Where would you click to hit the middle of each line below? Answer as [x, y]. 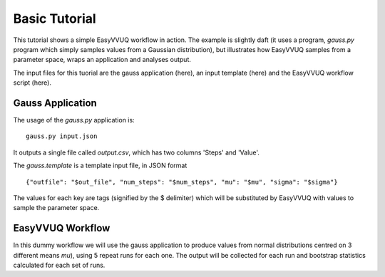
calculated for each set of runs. [59, 265]
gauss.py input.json [62, 136]
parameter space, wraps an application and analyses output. [102, 60]
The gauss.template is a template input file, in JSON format [100, 166]
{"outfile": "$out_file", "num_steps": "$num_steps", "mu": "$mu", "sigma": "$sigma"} [182, 182]
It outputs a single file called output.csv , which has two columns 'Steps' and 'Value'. [137, 152]
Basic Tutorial [55, 19]
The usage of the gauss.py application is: [74, 120]
